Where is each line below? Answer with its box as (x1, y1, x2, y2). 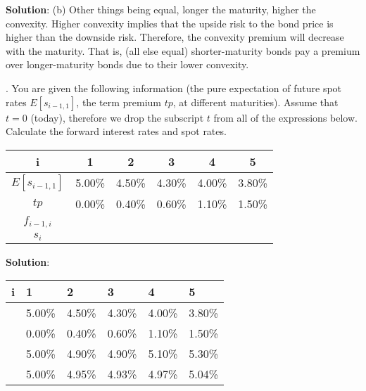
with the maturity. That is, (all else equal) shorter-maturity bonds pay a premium (6, 43, 360, 58)
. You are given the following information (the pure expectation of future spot (6, 80, 342, 95)
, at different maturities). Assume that (172, 94, 339, 109)
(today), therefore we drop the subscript (30, 110, 204, 124)
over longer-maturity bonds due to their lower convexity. (6, 57, 249, 72)
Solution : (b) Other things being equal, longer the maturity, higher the (6, 2, 316, 16)
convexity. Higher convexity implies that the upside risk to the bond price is (6, 15, 334, 30)
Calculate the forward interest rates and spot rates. (6, 124, 227, 139)
